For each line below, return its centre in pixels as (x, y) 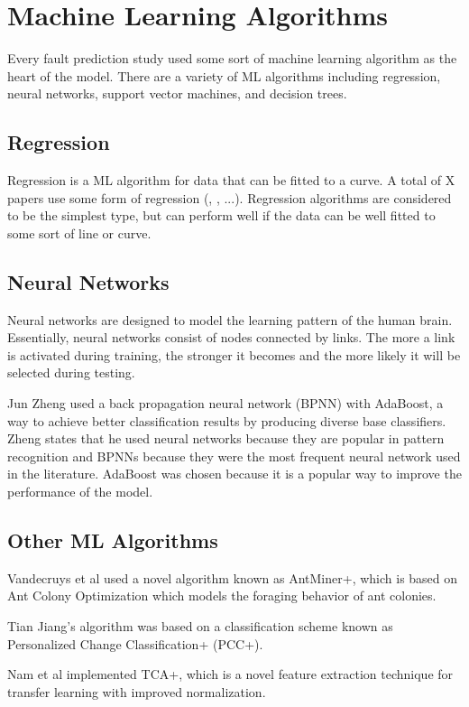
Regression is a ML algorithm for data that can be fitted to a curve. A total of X (231, 180)
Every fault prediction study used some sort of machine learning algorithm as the (232, 58)
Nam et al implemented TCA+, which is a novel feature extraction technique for (230, 674)
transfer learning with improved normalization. (137, 691)
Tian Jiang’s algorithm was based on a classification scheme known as (200, 626)
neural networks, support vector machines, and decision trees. (177, 93)
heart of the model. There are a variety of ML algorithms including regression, (224, 75)
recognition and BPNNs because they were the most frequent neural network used (234, 456)
